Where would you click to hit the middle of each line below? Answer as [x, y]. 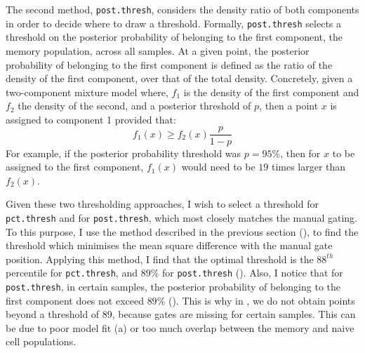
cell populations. [41, 341]
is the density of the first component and [271, 92]
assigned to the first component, [75, 167]
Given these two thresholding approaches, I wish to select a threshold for [162, 204]
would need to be [218, 167]
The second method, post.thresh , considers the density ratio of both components [182, 9]
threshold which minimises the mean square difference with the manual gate [169, 245]
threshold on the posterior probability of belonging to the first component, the [174, 37]
